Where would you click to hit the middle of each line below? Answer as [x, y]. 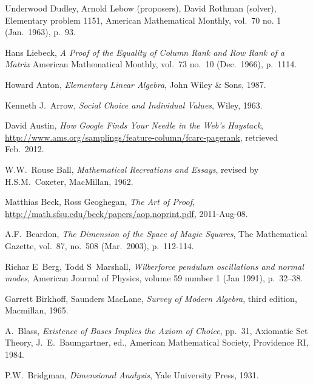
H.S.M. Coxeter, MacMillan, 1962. [69, 181]
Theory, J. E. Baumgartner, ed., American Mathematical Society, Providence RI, [157, 342]
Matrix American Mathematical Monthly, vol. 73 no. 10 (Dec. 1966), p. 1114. [151, 64]
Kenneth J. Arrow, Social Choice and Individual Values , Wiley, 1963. [134, 105]
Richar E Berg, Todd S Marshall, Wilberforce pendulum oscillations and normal [154, 266]
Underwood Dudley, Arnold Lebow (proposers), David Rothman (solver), [141, 8]
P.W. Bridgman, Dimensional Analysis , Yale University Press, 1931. [132, 374]
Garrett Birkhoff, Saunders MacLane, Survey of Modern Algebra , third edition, [151, 298]
